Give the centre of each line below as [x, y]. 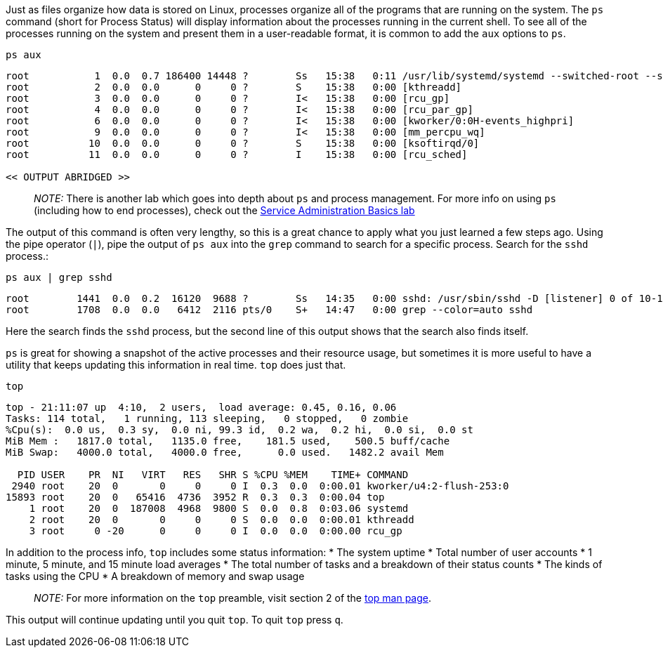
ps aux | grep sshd [59, 277]
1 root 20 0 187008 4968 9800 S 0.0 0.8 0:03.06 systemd [219, 508]
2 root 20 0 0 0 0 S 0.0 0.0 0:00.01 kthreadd [222, 520]
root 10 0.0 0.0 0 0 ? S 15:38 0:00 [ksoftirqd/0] [243, 143]
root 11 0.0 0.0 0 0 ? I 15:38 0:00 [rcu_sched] [237, 154]
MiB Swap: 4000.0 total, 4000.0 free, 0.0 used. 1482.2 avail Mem [225, 452]
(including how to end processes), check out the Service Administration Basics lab [224, 210]
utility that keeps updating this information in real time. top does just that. [176, 365]
